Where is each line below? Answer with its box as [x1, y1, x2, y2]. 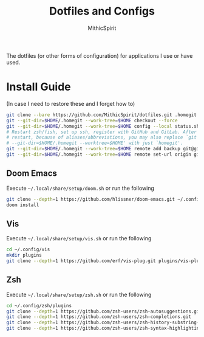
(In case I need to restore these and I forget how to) [6, 100, 135, 107]
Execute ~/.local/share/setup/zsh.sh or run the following [6, 291, 152, 298]
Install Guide [6, 80, 71, 94]
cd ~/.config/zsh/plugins [6, 302, 72, 308]
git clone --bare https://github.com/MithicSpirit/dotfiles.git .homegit [6, 111, 197, 118]
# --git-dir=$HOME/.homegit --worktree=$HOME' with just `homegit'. [6, 140, 183, 147]
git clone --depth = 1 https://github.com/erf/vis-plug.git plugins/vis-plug [6, 258, 202, 264]
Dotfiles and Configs [49, 4, 155, 18]
